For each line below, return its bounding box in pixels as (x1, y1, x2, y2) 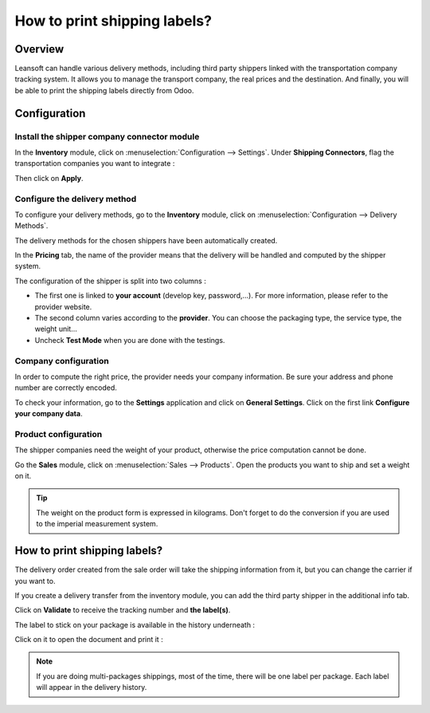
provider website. (34, 301, 92, 311)
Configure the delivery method (14, 193, 137, 204)
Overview (14, 42, 64, 56)
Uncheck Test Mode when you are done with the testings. (34, 335, 225, 345)
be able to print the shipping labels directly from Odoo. (14, 85, 194, 95)
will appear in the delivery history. (36, 683, 147, 692)
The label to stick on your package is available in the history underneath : (14, 620, 255, 629)
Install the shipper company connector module (14, 131, 200, 142)
